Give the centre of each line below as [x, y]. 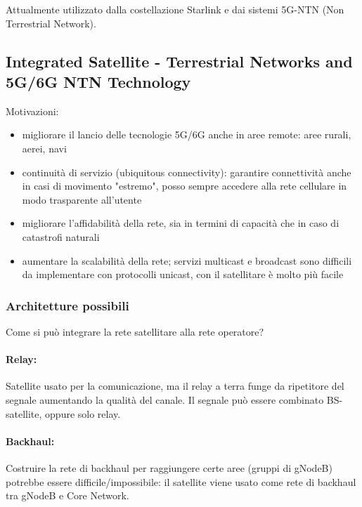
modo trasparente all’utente [82, 199]
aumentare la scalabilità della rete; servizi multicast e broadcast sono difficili [187, 260]
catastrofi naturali [61, 236]
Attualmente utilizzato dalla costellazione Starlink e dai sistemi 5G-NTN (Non [175, 9]
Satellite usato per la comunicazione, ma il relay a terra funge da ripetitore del [175, 386]
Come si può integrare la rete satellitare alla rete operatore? [135, 331]
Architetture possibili [67, 305]
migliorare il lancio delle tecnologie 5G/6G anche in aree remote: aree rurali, [187, 134]
